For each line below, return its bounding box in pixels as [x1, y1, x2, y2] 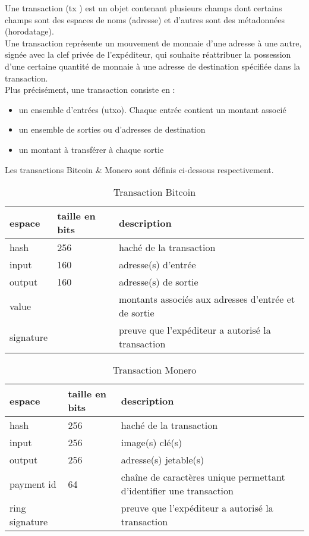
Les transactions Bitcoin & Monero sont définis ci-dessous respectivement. [5, 163, 274, 175]
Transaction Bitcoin [113, 185, 196, 199]
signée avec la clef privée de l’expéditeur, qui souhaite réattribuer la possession [5, 48, 291, 61]
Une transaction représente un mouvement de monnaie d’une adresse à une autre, [5, 36, 302, 49]
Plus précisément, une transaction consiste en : [5, 83, 175, 96]
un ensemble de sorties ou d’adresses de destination [18, 123, 206, 136]
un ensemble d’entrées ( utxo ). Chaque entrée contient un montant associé [18, 103, 286, 115]
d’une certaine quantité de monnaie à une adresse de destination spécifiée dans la [5, 59, 301, 72]
